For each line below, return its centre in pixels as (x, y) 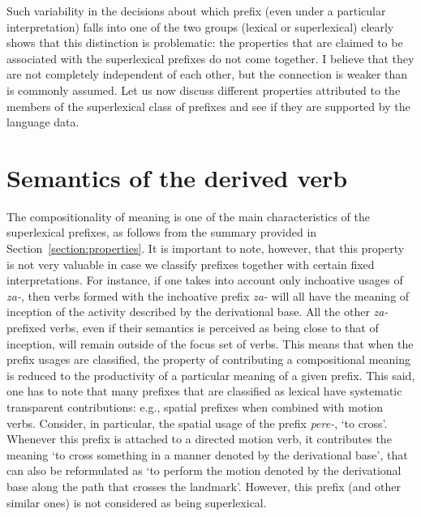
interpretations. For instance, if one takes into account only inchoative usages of (205, 280)
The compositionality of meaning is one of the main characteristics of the (188, 216)
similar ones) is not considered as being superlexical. (137, 502)
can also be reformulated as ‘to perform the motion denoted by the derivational (204, 470)
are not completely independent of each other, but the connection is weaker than (207, 74)
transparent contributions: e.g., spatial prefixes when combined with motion (195, 407)
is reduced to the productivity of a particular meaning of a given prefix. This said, (211, 375)
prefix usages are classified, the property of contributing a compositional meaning (208, 359)
